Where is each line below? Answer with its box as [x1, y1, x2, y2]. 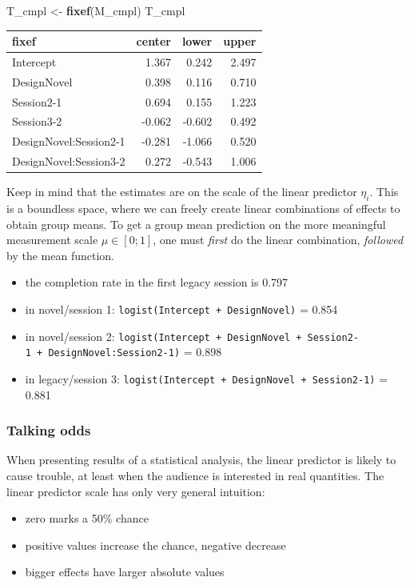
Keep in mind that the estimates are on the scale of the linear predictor [6, 183, 357, 200]
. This [369, 183, 399, 200]
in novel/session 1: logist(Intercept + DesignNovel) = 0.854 [25, 301, 338, 318]
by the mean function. [6, 246, 114, 263]
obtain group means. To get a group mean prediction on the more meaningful [6, 215, 386, 232]
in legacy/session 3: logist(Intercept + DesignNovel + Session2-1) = [25, 370, 388, 387]
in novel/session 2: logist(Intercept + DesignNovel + [25, 327, 302, 344]
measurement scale [6, 231, 98, 248]
